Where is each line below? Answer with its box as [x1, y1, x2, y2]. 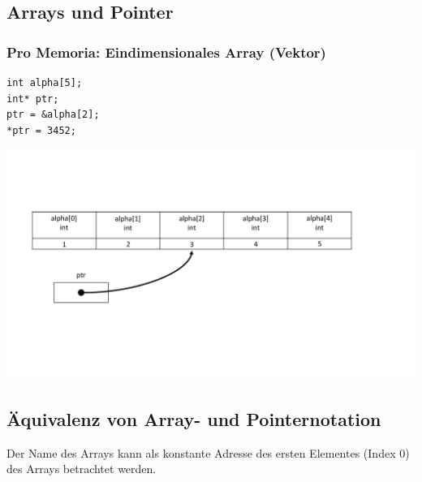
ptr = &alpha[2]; [6, 109, 100, 121]
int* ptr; [6, 93, 59, 105]
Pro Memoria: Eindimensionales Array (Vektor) [6, 41, 326, 62]
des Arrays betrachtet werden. [6, 460, 157, 477]
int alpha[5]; [6, 77, 83, 88]
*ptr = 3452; [6, 124, 76, 136]
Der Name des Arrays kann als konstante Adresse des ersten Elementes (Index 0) [6, 444, 410, 461]
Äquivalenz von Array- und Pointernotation [6, 406, 381, 431]
